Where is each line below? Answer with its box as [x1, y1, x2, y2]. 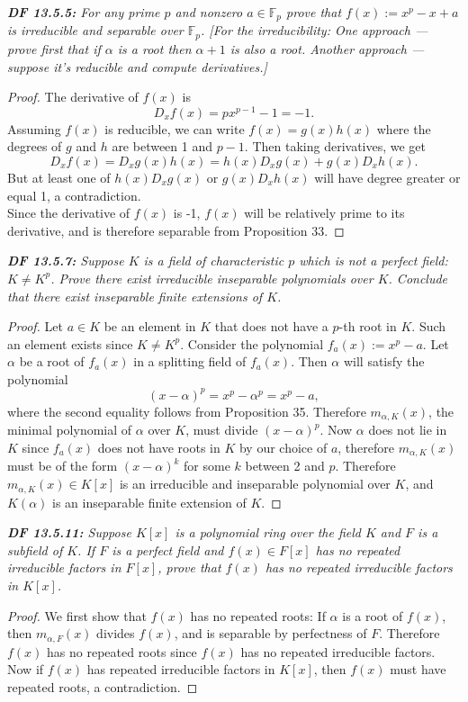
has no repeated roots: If [190, 606, 326, 625]
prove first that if [7, 39, 101, 58]
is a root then [117, 39, 192, 58]
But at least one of [7, 167, 111, 186]
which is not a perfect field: [299, 251, 448, 270]
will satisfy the [343, 352, 425, 371]
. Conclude [388, 268, 448, 287]
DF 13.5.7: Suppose [7, 251, 124, 270]
